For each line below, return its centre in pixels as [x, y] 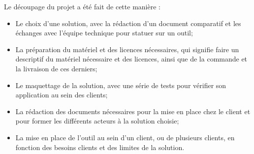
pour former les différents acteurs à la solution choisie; [97, 121]
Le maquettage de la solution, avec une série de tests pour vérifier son [121, 85]
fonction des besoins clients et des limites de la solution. [100, 147]
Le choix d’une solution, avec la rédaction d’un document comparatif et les [128, 23]
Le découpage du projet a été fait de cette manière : [82, 6]
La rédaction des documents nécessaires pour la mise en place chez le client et [133, 111]
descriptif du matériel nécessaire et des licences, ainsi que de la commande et [131, 59]
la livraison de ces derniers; [56, 68]
